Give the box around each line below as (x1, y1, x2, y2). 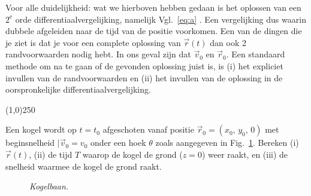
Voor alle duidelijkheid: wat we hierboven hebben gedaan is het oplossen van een (5, 1, 301, 13)
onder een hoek (90, 136, 146, 149)
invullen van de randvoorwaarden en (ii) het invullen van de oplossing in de (5, 71, 283, 84)
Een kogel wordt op (5, 123, 77, 136)
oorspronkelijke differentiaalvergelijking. (5, 83, 151, 96)
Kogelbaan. (29, 180, 69, 192)
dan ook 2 (210, 36, 246, 48)
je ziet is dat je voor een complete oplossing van (5, 36, 181, 48)
